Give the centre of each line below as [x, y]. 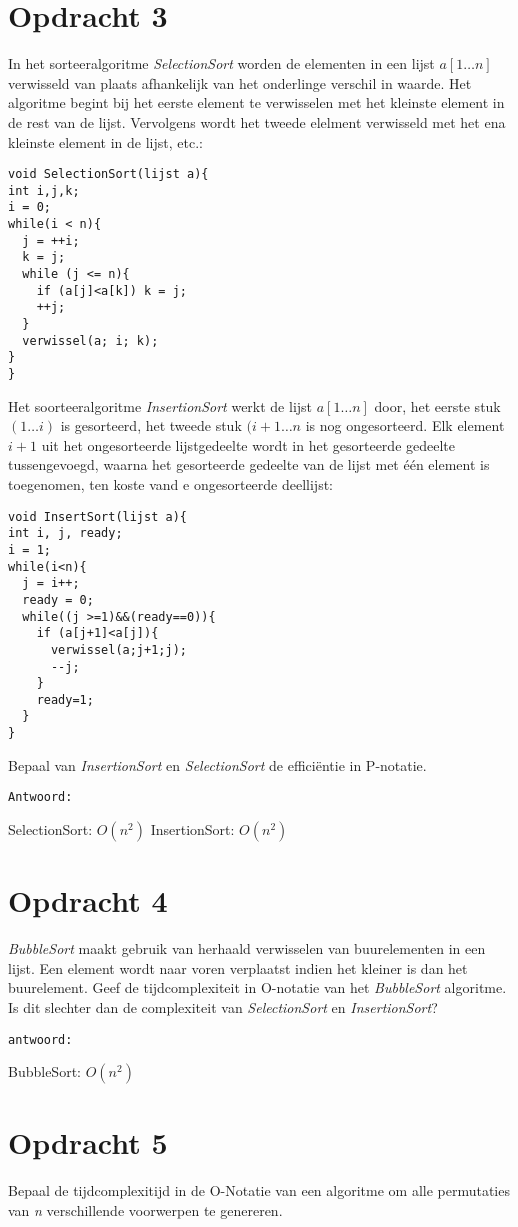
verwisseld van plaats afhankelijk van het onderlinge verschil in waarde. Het [240, 82]
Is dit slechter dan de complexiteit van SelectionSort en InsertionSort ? [223, 1006]
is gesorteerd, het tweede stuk [151, 425]
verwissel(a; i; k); [90, 340]
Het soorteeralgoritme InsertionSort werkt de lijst [160, 405]
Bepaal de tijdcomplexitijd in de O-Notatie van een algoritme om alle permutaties [259, 1190]
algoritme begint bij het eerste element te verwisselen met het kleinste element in [256, 102]
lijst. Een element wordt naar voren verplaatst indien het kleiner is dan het [238, 967]
